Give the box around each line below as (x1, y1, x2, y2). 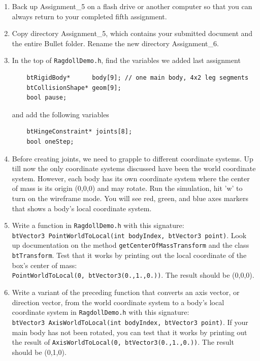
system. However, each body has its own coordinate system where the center (12, 173, 250, 183)
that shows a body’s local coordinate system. (12, 203, 152, 213)
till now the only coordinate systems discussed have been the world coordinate (12, 163, 256, 174)
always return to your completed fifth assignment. (12, 11, 167, 21)
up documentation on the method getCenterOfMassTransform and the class (12, 240, 249, 250)
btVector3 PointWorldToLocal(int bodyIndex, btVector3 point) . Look (12, 229, 247, 240)
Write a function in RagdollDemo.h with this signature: (12, 220, 184, 231)
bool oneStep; (26, 138, 74, 145)
